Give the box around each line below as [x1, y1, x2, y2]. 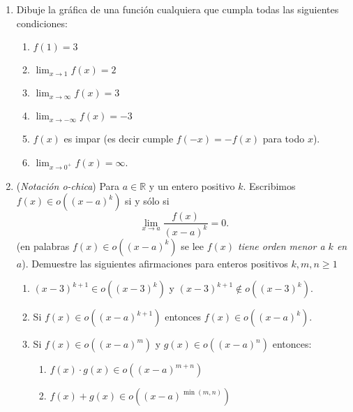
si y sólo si [125, 193, 170, 208]
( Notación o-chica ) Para [16, 178, 120, 193]
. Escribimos [243, 178, 296, 193]
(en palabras [16, 238, 70, 253]
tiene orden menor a [238, 238, 325, 253]
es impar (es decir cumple [63, 131, 174, 146]
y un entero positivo [149, 178, 235, 193]
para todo [262, 131, 305, 146]
